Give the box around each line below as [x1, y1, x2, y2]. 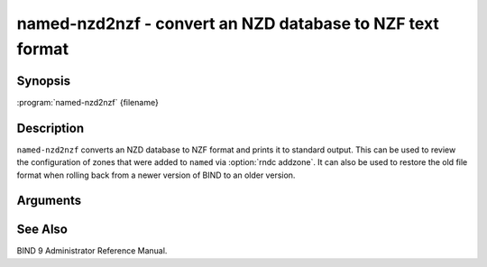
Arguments [16, 193, 82, 208]
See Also [16, 222, 68, 237]
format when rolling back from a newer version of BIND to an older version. [16, 170, 296, 180]
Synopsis [16, 73, 71, 88]
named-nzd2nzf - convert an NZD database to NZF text [16, 14, 439, 33]
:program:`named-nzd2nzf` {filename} [16, 97, 160, 107]
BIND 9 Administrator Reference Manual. [16, 245, 168, 256]
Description [16, 120, 85, 135]
